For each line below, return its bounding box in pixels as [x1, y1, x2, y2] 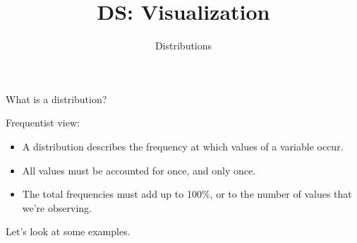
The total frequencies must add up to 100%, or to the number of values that [22, 186, 352, 201]
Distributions [155, 38, 212, 53]
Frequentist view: [6, 115, 80, 130]
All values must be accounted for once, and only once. [22, 162, 256, 177]
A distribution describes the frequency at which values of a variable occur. [22, 138, 344, 153]
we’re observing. [22, 200, 92, 215]
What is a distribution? [6, 91, 107, 106]
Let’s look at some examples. [6, 224, 131, 239]
